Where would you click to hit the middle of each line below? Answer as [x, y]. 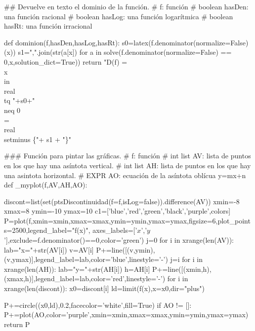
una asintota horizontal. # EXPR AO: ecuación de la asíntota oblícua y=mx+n [125, 175]
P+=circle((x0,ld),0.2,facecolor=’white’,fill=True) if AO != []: [98, 305]
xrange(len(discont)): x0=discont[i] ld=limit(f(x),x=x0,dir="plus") [104, 288]
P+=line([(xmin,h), [182, 269]
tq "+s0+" [20, 100]
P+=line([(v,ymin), [126, 249]
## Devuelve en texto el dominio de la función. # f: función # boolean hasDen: [126, 6]
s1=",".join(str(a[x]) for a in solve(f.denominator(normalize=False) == [125, 52]
